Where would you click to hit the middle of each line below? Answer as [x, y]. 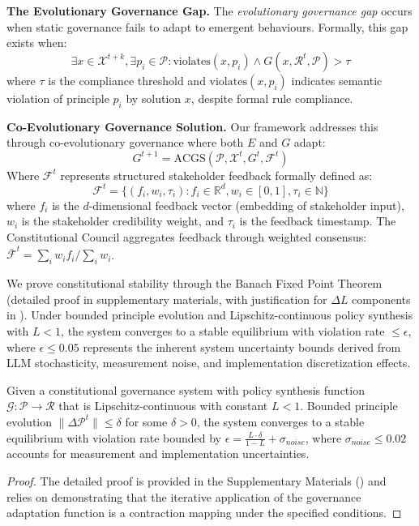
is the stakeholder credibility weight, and [122, 221]
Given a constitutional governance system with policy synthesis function [186, 389]
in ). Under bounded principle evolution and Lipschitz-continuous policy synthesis [210, 315]
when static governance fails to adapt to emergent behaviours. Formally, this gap [207, 26]
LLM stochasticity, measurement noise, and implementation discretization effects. [209, 363]
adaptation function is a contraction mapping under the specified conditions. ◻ [204, 513]
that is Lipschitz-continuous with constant [163, 406]
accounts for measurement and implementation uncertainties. [158, 453]
